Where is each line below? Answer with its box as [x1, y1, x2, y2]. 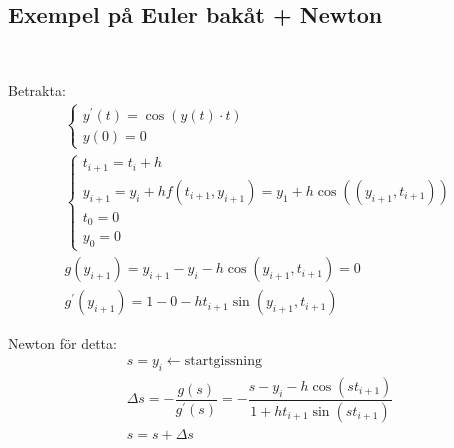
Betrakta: [8, 79, 66, 100]
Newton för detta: [8, 332, 117, 353]
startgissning [184, 354, 262, 369]
